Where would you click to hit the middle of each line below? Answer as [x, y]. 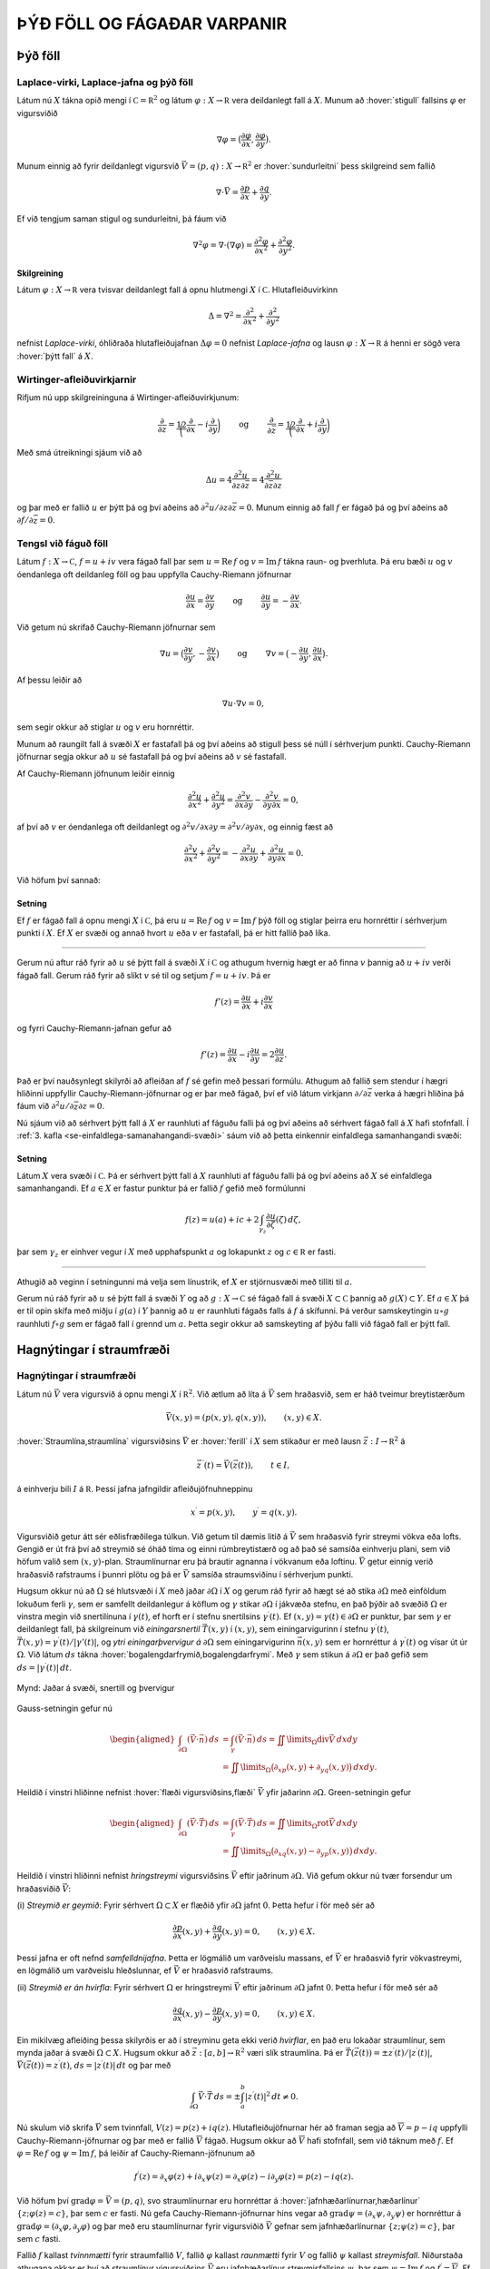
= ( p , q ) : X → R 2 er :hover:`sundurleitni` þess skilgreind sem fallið [312, 166]
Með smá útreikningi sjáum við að [79, 452]
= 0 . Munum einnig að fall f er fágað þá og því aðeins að [343, 507]
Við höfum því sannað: [59, 880]
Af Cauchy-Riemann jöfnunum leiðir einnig [96, 773]
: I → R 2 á [388, 1441]
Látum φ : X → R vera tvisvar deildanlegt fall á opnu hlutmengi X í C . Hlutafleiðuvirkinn [177, 290]
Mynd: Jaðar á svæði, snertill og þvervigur [96, 1687]
